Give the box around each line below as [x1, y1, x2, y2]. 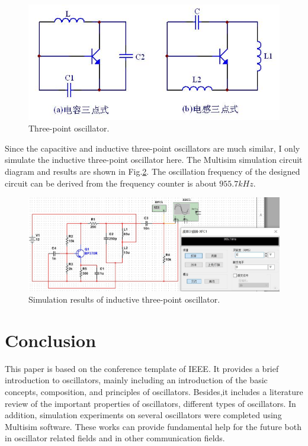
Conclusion [5, 328, 97, 352]
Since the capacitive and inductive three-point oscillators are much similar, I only [5, 142, 300, 154]
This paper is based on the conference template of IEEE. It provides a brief [5, 362, 279, 374]
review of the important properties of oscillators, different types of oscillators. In [5, 397, 296, 409]
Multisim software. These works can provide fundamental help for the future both [5, 420, 302, 432]
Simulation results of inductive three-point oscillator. [28, 293, 220, 306]
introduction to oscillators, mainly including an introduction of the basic [5, 374, 268, 386]
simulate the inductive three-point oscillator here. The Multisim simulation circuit [5, 153, 303, 166]
